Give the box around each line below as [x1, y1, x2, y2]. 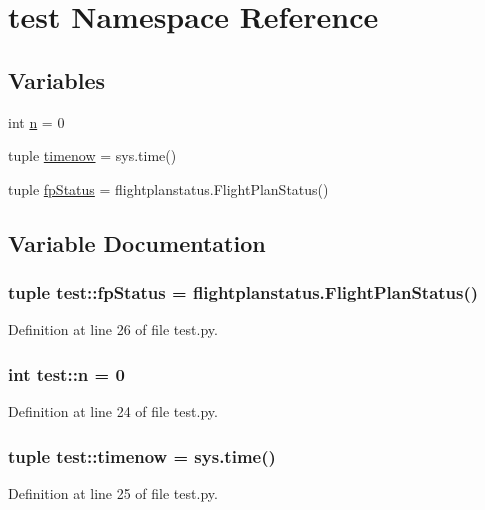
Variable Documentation [8, 227, 266, 258]
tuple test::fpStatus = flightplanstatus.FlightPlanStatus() [8, 280, 479, 305]
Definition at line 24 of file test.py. [8, 401, 218, 422]
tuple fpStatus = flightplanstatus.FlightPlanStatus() [8, 178, 329, 199]
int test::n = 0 [8, 361, 125, 386]
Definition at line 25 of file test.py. [8, 482, 218, 503]
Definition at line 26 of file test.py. [8, 319, 218, 340]
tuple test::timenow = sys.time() [8, 443, 276, 468]
